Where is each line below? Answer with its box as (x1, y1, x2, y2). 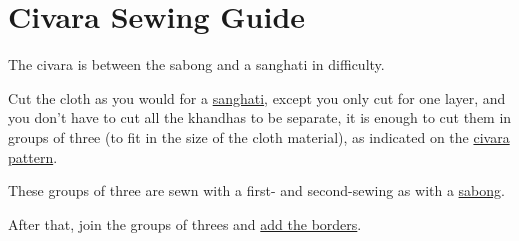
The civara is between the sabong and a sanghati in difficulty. (8, 54, 385, 75)
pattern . (8, 146, 58, 167)
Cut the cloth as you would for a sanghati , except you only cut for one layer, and (8, 87, 506, 108)
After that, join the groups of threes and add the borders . (8, 213, 362, 234)
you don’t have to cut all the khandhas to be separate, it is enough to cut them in (8, 107, 512, 128)
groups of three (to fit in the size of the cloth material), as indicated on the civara (8, 126, 510, 147)
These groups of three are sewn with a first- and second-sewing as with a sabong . (8, 180, 505, 201)
